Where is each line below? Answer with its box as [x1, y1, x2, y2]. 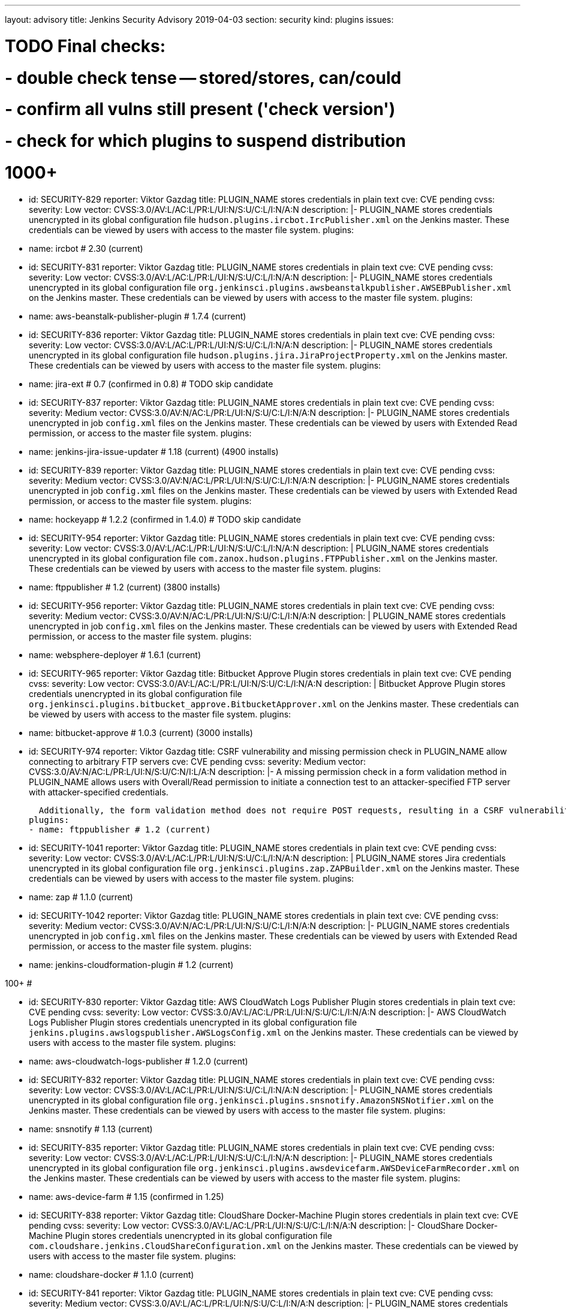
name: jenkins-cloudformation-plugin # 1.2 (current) [29, 959, 234, 970]
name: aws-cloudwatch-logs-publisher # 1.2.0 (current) [29, 1055, 248, 1066]
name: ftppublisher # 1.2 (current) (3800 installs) [29, 581, 221, 592]
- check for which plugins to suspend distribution [5, 131, 406, 151]
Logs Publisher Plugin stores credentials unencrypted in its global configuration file [29, 1017, 357, 1027]
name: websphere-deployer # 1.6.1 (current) [29, 649, 201, 660]
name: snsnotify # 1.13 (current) [29, 1123, 153, 1134]
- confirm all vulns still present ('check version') [5, 99, 396, 120]
